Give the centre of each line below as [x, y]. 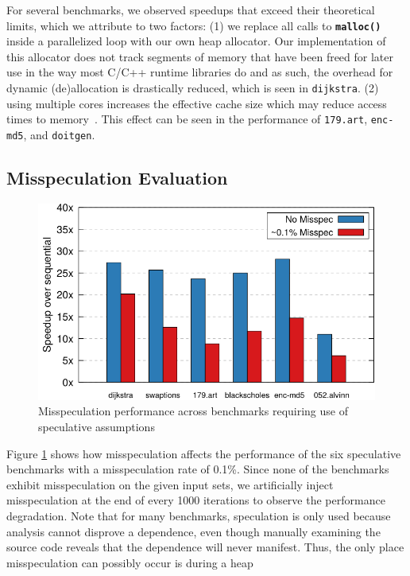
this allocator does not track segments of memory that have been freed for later [200, 56]
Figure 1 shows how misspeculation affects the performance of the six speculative [204, 453]
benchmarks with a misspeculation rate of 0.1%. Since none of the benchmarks [198, 469]
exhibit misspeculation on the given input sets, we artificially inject [170, 484]
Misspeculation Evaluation [117, 177]
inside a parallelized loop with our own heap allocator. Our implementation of [196, 41]
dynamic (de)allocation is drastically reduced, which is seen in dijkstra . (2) [193, 88]
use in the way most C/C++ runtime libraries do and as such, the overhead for [200, 72]
